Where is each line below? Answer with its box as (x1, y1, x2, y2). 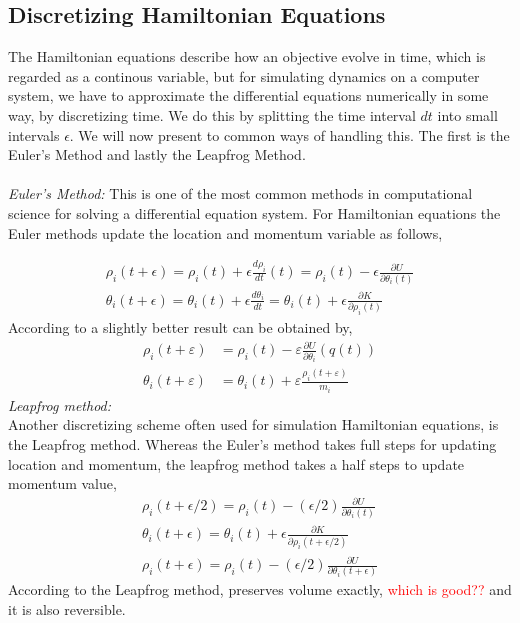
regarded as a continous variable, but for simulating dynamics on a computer (8, 65, 480, 86)
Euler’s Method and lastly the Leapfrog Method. (8, 144, 306, 165)
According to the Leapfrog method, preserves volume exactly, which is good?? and (8, 579, 512, 600)
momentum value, (8, 473, 117, 494)
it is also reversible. (8, 599, 126, 620)
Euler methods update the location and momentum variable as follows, (8, 222, 443, 243)
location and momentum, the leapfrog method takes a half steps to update (8, 453, 465, 474)
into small (437, 104, 498, 125)
